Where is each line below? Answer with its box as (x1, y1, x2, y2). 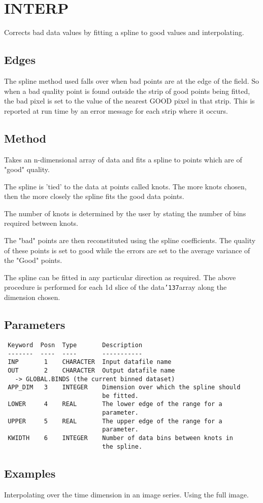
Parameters (4, 317, 65, 332)
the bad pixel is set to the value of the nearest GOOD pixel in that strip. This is (4, 95, 255, 106)
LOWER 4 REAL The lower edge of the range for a (8, 400, 222, 408)
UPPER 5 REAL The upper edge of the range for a (8, 417, 222, 425)
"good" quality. (4, 164, 50, 175)
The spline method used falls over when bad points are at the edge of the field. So (4, 75, 259, 86)
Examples (4, 465, 56, 481)
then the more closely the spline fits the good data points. (4, 191, 184, 202)
